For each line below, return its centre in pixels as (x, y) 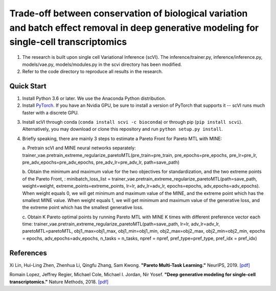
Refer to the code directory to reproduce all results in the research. (93, 71)
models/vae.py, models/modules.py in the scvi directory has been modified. (102, 64)
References (28, 253)
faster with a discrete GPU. (50, 113)
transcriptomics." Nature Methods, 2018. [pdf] (59, 282)
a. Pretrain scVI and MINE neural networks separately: (79, 148)
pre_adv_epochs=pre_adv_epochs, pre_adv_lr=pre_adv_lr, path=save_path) (101, 162)
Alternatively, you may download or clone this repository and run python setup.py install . (123, 129)
